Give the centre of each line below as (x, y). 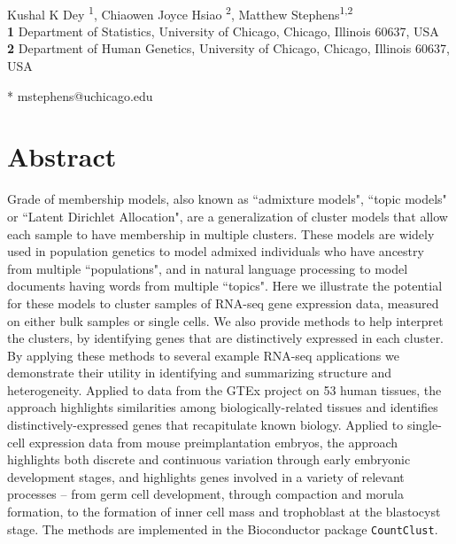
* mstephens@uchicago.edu (80, 95)
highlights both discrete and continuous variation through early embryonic (209, 459)
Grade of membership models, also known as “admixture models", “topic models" (227, 199)
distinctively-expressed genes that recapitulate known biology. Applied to (205, 425)
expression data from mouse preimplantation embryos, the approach (213, 442)
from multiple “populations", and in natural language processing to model (208, 268)
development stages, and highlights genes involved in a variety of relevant (206, 476)
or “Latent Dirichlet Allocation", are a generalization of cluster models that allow (228, 216)
